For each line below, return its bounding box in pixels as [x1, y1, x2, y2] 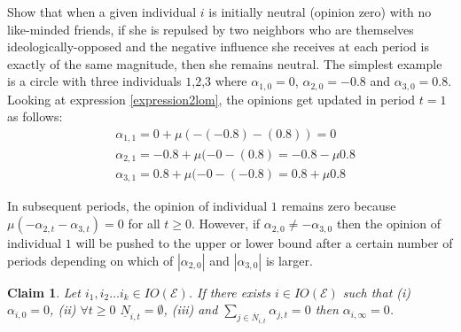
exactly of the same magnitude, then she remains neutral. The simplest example [7, 54, 442, 73]
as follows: [7, 107, 63, 126]
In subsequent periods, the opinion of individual [7, 197, 268, 215]
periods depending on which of [7, 251, 174, 269]
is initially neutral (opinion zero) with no [208, 3, 432, 20]
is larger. [265, 251, 313, 269]
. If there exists [188, 282, 270, 301]
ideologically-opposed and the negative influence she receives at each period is [7, 37, 429, 56]
